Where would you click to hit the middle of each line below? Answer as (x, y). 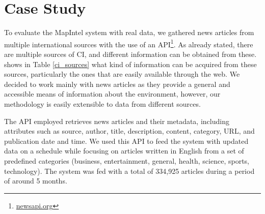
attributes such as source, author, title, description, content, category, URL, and (129, 131)
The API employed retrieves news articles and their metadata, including (117, 121)
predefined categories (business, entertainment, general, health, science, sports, (127, 160)
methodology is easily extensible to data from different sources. (102, 103)
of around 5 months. (36, 181)
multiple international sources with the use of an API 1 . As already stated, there (129, 43)
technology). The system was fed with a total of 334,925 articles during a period (129, 171)
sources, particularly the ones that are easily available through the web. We (122, 74)
